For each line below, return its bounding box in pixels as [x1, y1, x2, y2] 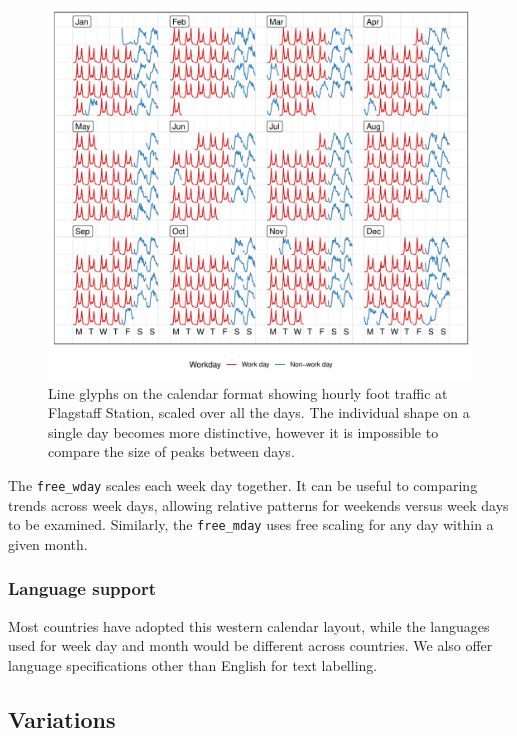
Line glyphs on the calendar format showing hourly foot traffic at [48, 382, 448, 403]
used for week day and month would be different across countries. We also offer [8, 635, 493, 656]
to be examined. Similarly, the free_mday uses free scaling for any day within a [8, 514, 494, 535]
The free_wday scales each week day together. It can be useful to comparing [8, 474, 478, 495]
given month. [8, 533, 88, 554]
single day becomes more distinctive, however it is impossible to [48, 421, 439, 442]
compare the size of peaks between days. [48, 441, 295, 462]
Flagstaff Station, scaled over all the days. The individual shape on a [48, 402, 470, 423]
